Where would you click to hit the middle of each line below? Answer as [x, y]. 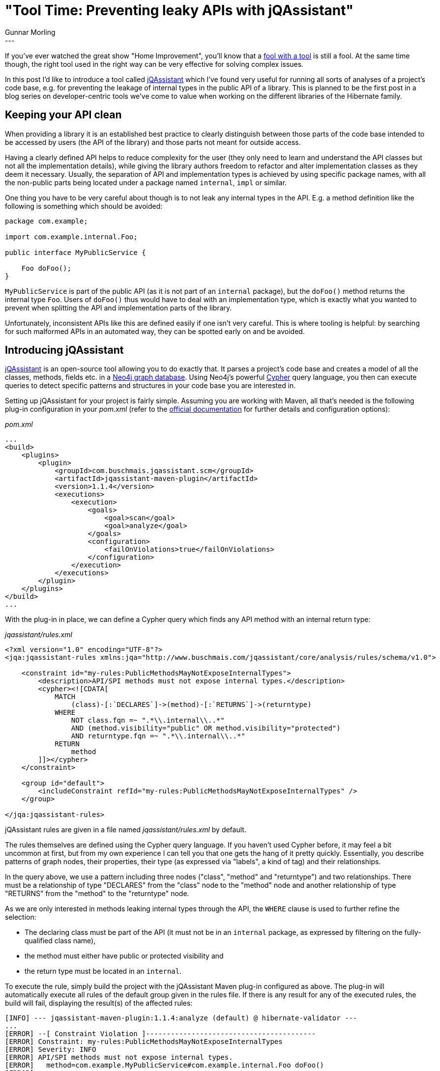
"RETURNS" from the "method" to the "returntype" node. [97, 894]
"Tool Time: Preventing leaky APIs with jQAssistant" [179, 10]
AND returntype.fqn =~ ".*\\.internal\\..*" [158, 736]
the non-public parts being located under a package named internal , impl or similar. [146, 182]
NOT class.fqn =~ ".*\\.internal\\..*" [148, 720]
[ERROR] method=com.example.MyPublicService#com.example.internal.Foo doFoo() [165, 1065]
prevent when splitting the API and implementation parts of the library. [118, 308]
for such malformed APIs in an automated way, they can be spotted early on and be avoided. [155, 331]
